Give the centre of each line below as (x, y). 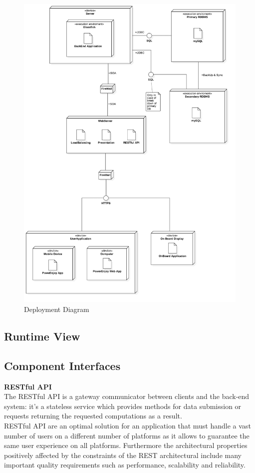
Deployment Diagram (57, 309)
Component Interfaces (62, 365)
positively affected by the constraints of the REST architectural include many (123, 455)
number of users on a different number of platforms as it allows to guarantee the (127, 435)
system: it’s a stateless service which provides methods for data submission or (123, 406)
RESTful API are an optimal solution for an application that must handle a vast (127, 425)
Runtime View (42, 336)
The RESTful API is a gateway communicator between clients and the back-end (127, 396)
